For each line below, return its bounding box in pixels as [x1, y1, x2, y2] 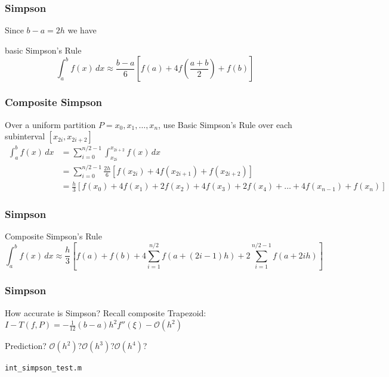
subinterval [5, 130, 45, 142]
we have [67, 24, 97, 36]
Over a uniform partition [5, 118, 96, 130]
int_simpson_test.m [5, 364, 82, 373]
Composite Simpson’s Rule [5, 230, 102, 242]
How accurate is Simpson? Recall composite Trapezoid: [5, 306, 206, 319]
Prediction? [5, 339, 47, 352]
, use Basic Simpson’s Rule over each [158, 118, 292, 130]
